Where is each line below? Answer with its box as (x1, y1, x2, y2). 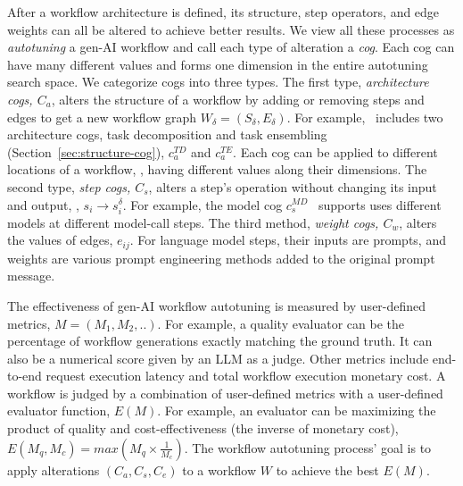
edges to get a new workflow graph (7, 107, 197, 126)
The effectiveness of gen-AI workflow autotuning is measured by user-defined (7, 296, 426, 314)
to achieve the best (276, 460, 379, 479)
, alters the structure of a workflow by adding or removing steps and (51, 89, 425, 108)
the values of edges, (7, 230, 113, 249)
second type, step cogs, (7, 177, 131, 196)
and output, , (7, 195, 79, 214)
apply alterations (7, 460, 100, 479)
